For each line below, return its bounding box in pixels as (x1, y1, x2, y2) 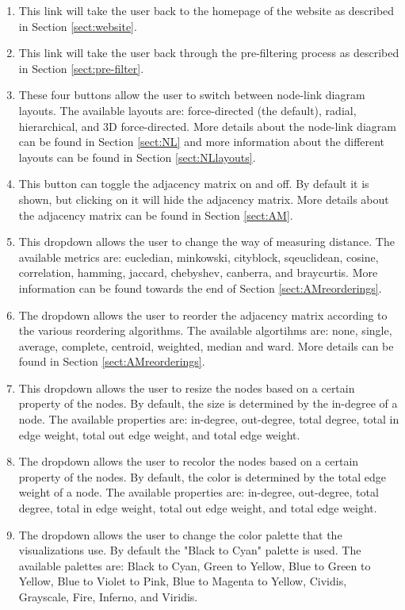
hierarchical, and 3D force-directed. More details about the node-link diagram (18, 117, 396, 134)
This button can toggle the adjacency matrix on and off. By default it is (18, 175, 369, 192)
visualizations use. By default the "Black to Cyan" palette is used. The (18, 542, 361, 558)
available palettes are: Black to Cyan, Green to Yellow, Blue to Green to (18, 557, 371, 574)
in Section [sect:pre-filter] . (18, 59, 144, 76)
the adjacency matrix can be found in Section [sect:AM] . (18, 206, 293, 223)
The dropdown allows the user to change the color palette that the (18, 526, 342, 543)
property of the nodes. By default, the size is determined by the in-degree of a (18, 395, 398, 412)
